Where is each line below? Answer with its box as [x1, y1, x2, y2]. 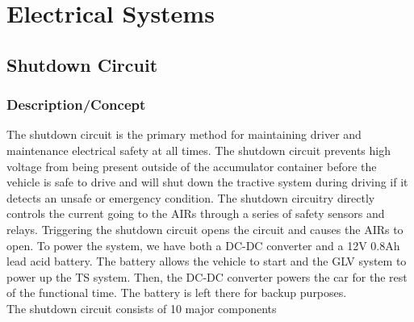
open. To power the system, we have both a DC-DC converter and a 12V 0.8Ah [6, 236, 400, 253]
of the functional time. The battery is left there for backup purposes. [6, 284, 347, 301]
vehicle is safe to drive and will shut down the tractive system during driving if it [6, 174, 408, 190]
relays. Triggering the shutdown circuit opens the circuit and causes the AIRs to [6, 220, 404, 237]
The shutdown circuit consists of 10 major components [6, 299, 277, 316]
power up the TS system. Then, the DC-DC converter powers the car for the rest [6, 268, 408, 285]
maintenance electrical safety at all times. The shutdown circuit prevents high [6, 141, 391, 158]
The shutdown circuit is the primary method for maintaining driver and [6, 126, 362, 143]
